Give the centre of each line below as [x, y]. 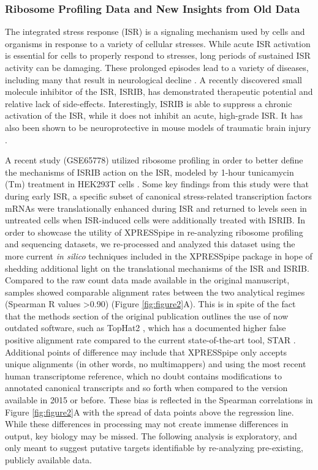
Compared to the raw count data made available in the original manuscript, [147, 280]
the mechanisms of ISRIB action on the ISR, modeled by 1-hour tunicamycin [150, 172]
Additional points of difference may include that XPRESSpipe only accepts [146, 352]
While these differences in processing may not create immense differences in [147, 424]
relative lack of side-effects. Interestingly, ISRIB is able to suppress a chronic [149, 103]
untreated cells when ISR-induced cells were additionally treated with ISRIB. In [155, 220]
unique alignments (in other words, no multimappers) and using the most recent [156, 364]
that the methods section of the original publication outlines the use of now [147, 315]
